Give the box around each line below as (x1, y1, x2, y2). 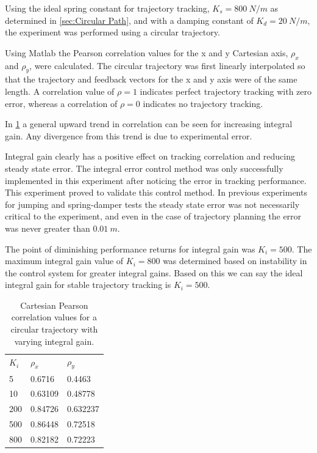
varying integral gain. (14, 334, 94, 347)
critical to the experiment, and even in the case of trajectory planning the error (5, 210, 302, 223)
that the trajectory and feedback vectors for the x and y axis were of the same (5, 73, 297, 86)
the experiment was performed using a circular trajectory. (5, 26, 220, 39)
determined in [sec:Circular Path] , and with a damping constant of (5, 13, 254, 26)
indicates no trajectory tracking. (143, 97, 263, 109)
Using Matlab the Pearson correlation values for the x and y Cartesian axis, (5, 46, 288, 59)
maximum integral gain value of (5, 254, 124, 267)
